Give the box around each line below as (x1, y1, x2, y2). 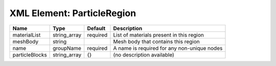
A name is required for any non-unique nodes (113, 44, 223, 51)
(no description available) (113, 51, 175, 58)
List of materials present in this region (113, 31, 204, 38)
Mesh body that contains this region (113, 38, 200, 45)
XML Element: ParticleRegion (9, 8, 136, 19)
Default (87, 25, 106, 32)
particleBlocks (12, 51, 47, 58)
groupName (53, 44, 81, 51)
